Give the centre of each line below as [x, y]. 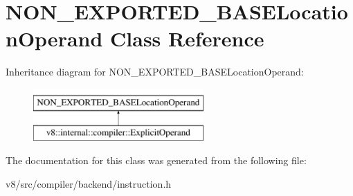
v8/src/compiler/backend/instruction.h [89, 183]
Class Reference [187, 38]
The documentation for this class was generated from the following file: [156, 160]
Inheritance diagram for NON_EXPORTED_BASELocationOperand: [155, 72]
